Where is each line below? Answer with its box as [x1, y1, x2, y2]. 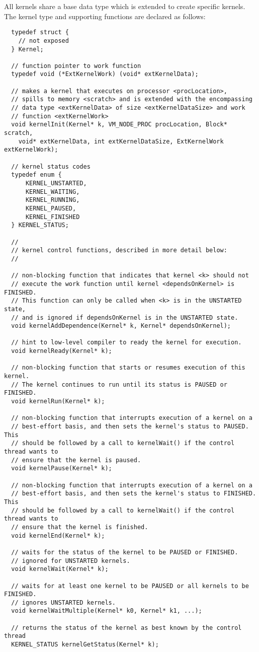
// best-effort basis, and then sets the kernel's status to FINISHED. [11, 490, 256, 497]
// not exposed [18, 37, 69, 44]
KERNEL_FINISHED [25, 213, 80, 221]
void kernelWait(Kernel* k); [11, 565, 109, 573]
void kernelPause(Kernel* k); [11, 465, 112, 472]
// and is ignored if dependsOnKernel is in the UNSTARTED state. [11, 314, 238, 321]
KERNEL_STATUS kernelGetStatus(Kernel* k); [11, 641, 159, 648]
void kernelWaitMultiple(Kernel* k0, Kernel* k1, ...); [11, 607, 202, 615]
